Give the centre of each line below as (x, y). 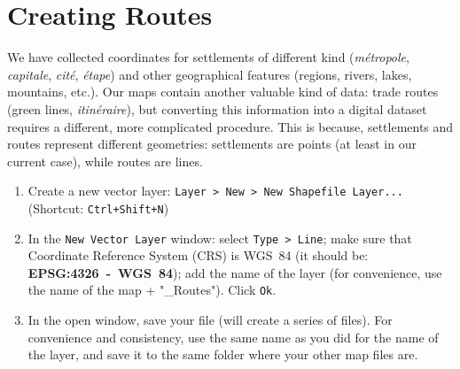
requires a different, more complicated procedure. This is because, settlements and (230, 126)
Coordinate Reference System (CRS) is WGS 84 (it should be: (198, 255)
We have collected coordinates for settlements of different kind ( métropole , (208, 57)
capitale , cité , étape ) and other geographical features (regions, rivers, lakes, (210, 74)
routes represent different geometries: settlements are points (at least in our (212, 144)
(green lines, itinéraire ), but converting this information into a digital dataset (217, 108)
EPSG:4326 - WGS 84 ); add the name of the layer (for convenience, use (235, 272)
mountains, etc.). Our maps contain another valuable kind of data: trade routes (223, 92)
